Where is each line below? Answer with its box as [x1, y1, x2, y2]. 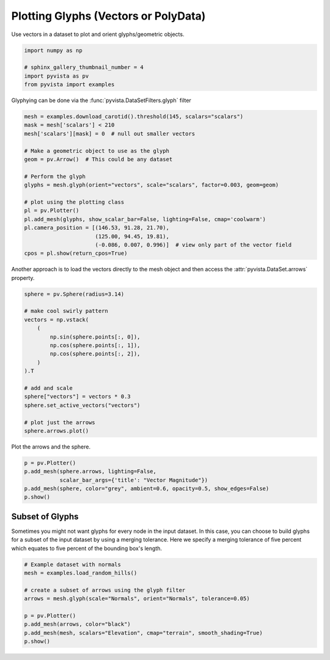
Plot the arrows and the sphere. [11, 443, 91, 450]
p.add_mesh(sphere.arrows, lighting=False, [24, 468, 157, 475]
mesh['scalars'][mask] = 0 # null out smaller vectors [24, 130, 196, 137]
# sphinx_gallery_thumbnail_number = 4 [24, 64, 144, 71]
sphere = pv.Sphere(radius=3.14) [24, 290, 125, 298]
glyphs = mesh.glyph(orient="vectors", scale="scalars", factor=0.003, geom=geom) [24, 182, 279, 189]
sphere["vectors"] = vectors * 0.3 [24, 393, 131, 400]
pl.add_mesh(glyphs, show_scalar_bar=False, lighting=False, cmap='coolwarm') [24, 216, 266, 222]
